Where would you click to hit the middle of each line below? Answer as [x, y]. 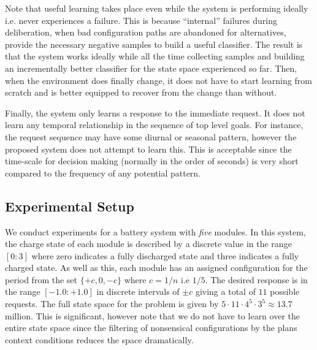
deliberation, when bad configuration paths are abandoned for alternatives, [146, 32]
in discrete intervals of [138, 291]
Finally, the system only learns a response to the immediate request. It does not [155, 112]
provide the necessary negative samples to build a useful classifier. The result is [154, 44]
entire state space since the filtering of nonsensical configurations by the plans [151, 328]
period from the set [41, 279]
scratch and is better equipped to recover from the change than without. [141, 92]
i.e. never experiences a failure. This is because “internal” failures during [141, 20]
